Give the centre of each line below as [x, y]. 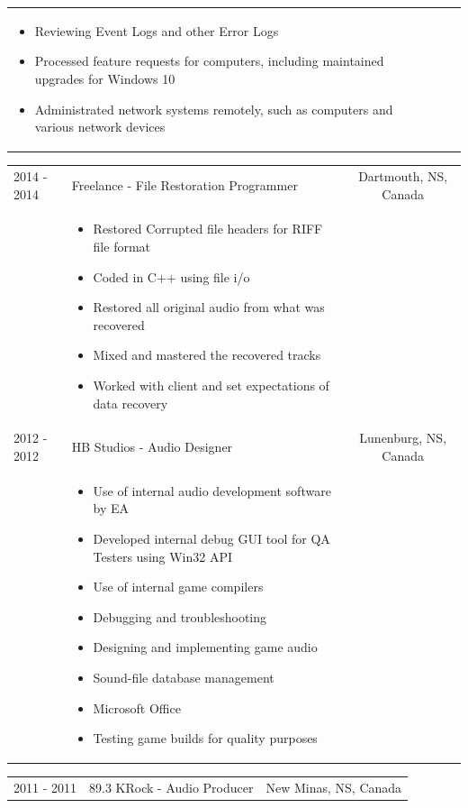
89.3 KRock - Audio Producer [171, 788]
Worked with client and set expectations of [211, 385]
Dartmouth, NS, [403, 175]
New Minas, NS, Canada [334, 788]
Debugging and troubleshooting [180, 616]
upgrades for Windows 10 [105, 78]
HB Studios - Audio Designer [152, 447]
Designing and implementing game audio [205, 647]
